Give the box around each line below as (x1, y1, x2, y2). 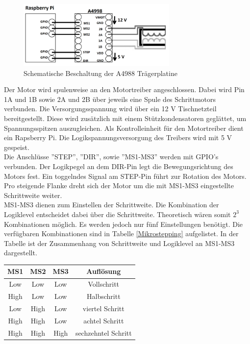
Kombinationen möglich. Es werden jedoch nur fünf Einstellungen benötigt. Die (4, 219, 243, 229)
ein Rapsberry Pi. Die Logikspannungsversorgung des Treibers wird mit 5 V (4, 132, 232, 143)
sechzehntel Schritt (75, 327, 132, 338)
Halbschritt (87, 291, 121, 301)
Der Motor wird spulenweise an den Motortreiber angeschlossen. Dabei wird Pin (4, 84, 245, 95)
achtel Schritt (83, 315, 124, 325)
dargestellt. (4, 247, 37, 258)
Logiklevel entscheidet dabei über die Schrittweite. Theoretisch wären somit (4, 209, 231, 219)
